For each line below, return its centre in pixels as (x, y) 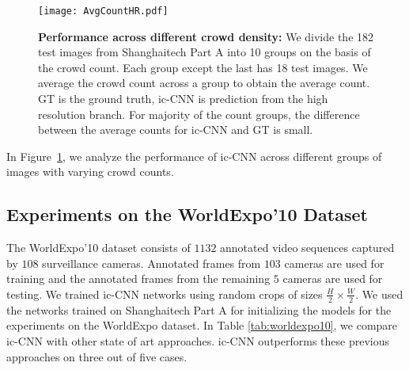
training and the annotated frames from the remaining (138, 278)
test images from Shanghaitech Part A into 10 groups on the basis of (204, 52)
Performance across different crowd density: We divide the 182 (206, 36)
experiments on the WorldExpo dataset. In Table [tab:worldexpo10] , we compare (202, 325)
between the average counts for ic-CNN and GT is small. (176, 130)
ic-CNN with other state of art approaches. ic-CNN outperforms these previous (198, 341)
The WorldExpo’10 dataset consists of (98, 248)
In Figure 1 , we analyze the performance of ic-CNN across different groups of (194, 156)
